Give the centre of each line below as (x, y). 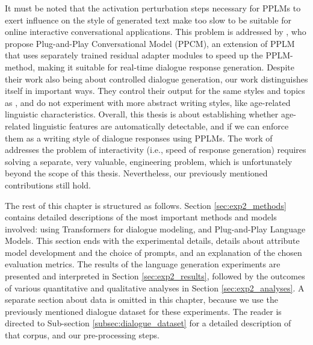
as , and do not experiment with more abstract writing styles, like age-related (148, 102)
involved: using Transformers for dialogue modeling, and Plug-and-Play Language (155, 228)
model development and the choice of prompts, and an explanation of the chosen (153, 252)
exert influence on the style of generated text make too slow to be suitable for (148, 20)
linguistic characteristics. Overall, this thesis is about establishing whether (142, 114)
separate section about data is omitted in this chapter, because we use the (141, 300)
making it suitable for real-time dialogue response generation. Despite (166, 67)
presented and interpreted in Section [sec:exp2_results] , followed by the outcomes (155, 276)
